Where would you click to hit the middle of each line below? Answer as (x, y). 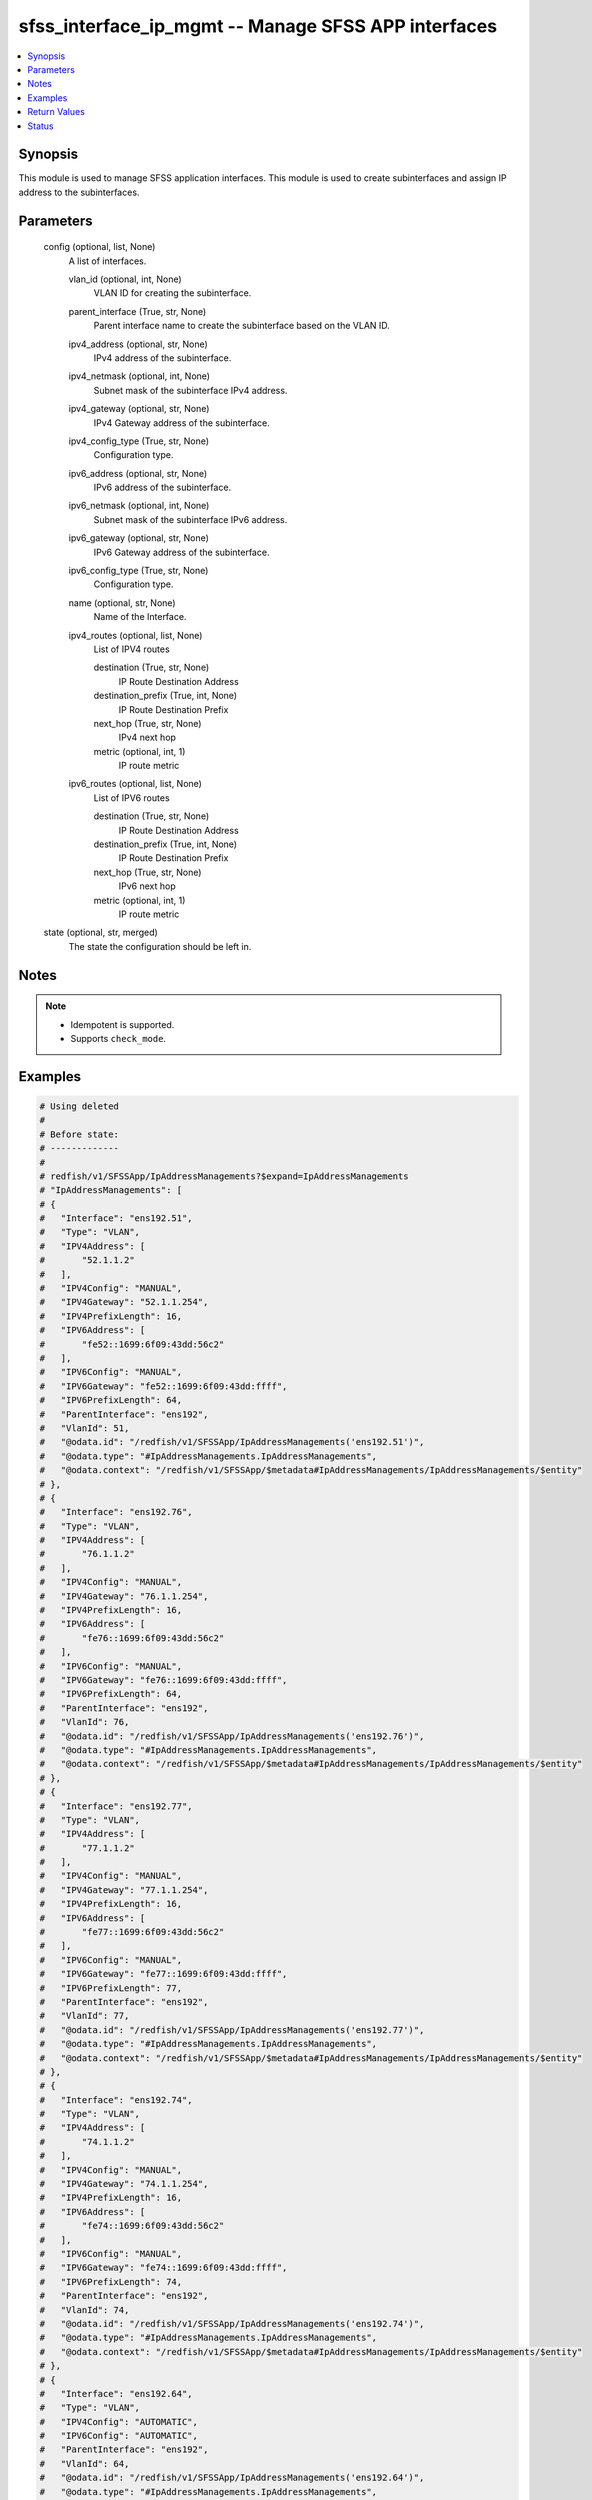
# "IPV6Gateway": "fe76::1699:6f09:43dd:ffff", (163, 1679)
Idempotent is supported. (122, 1024)
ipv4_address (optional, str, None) (138, 344)
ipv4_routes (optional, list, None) (135, 635)
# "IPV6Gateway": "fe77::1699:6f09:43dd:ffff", (163, 1974)
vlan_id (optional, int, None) (125, 279)
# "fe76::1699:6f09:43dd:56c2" (132, 1638)
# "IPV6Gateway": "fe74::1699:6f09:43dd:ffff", (163, 2268)
